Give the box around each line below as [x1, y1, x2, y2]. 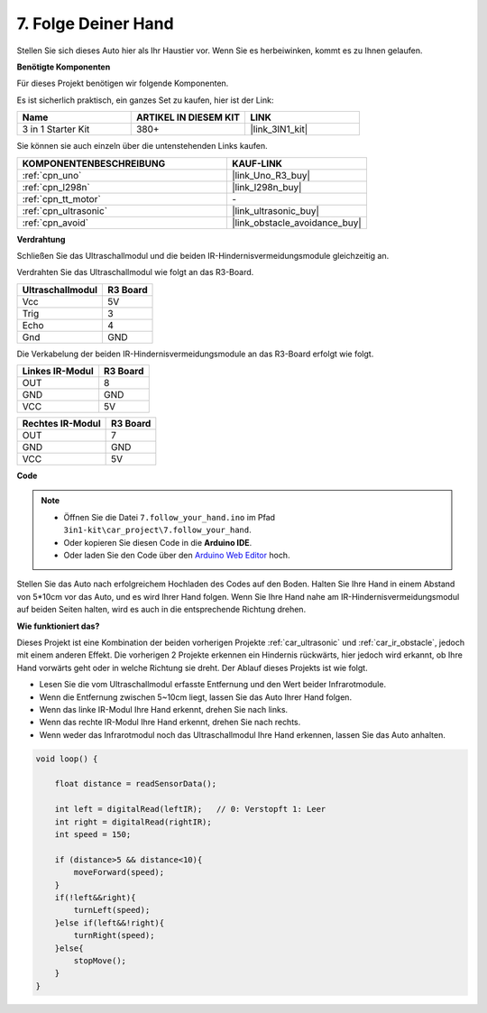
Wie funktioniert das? [16, 621, 100, 631]
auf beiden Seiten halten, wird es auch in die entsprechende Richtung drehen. [16, 604, 307, 615]
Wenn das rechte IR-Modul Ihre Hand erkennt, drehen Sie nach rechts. [39, 717, 301, 728]
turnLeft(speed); [73, 905, 151, 916]
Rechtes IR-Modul [22, 418, 101, 430]
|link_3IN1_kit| [250, 123, 308, 135]
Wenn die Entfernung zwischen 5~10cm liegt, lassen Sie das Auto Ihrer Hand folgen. [39, 691, 352, 703]
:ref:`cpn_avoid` [22, 216, 89, 229]
